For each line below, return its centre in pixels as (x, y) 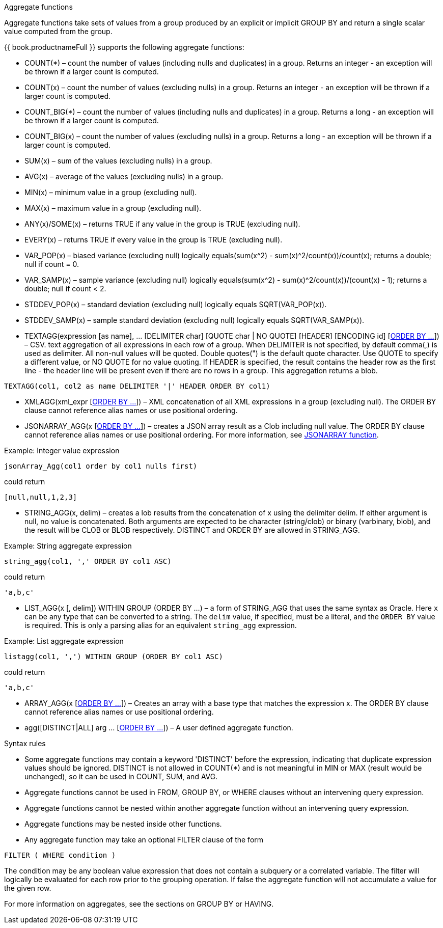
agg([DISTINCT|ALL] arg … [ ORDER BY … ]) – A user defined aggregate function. (159, 728)
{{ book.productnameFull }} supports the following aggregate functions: (124, 47)
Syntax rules (25, 743)
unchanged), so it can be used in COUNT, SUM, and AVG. (121, 776)
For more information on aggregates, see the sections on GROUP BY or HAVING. (139, 904)
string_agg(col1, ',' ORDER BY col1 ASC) (88, 561)
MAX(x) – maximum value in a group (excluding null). (113, 208)
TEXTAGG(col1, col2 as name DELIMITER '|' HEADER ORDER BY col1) (137, 386)
